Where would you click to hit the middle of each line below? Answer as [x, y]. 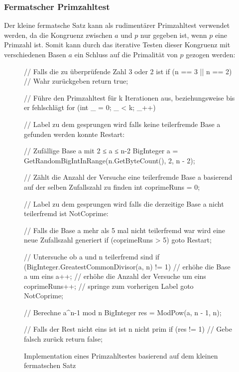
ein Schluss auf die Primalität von [126, 54]
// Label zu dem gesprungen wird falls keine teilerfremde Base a [122, 124]
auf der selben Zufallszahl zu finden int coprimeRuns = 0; [112, 186]
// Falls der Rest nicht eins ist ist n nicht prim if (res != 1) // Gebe [128, 329]
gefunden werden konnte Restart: [74, 134]
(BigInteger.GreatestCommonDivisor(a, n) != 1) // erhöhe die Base [127, 266]
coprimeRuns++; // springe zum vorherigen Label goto [109, 286]
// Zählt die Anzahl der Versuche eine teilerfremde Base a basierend [128, 177]
